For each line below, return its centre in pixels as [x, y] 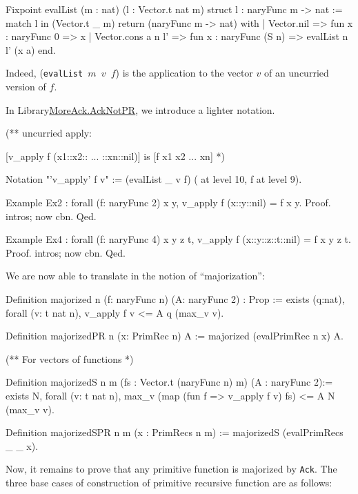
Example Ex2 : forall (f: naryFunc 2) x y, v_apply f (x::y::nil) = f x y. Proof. [168, 202]
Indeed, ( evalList [44, 73]
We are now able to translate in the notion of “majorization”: [135, 276]
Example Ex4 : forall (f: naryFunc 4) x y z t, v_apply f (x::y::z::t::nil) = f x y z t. [178, 239]
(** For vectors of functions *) [70, 358]
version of [26, 87]
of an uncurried [296, 73]
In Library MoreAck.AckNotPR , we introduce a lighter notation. [140, 109]
